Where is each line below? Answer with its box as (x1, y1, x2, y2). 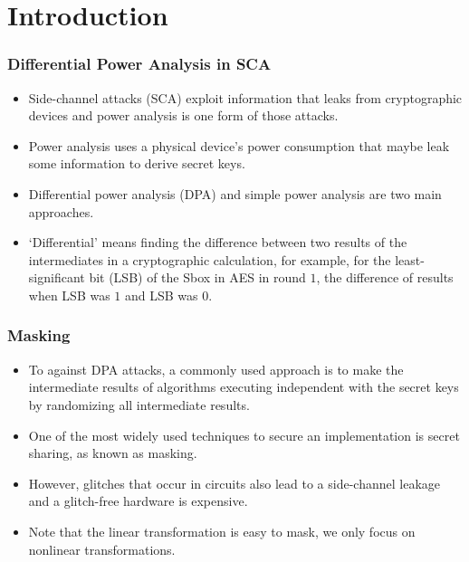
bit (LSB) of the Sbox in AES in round (89, 268, 306, 287)
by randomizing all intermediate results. (28, 395, 250, 414)
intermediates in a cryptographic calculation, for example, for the (28, 250, 391, 269)
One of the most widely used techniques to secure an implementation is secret (28, 425, 460, 444)
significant (28, 268, 85, 287)
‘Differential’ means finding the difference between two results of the (28, 233, 407, 252)
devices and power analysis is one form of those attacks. (28, 106, 339, 125)
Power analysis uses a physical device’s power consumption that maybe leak (28, 136, 450, 155)
